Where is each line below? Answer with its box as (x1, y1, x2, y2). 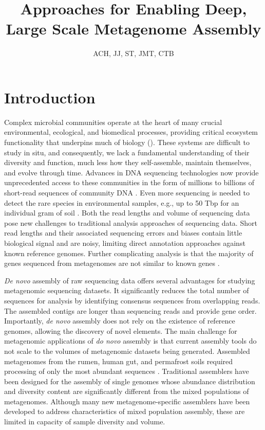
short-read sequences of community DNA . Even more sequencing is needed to (4, 187, 250, 198)
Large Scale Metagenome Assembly (6, 18, 261, 39)
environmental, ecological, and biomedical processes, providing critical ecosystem (4, 127, 258, 137)
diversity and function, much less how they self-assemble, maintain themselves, (4, 157, 252, 168)
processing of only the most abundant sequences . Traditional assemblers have (4, 366, 249, 377)
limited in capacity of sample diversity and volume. (4, 416, 165, 427)
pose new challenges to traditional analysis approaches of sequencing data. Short (4, 217, 257, 228)
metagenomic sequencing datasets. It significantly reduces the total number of (4, 285, 249, 296)
